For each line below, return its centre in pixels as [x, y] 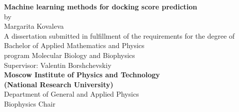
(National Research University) [59, 84]
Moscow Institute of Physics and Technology [82, 75]
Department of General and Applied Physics [72, 94]
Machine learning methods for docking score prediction [101, 6]
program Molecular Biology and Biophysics [70, 55]
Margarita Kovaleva [34, 26]
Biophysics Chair [30, 103]
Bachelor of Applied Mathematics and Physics [74, 45]
